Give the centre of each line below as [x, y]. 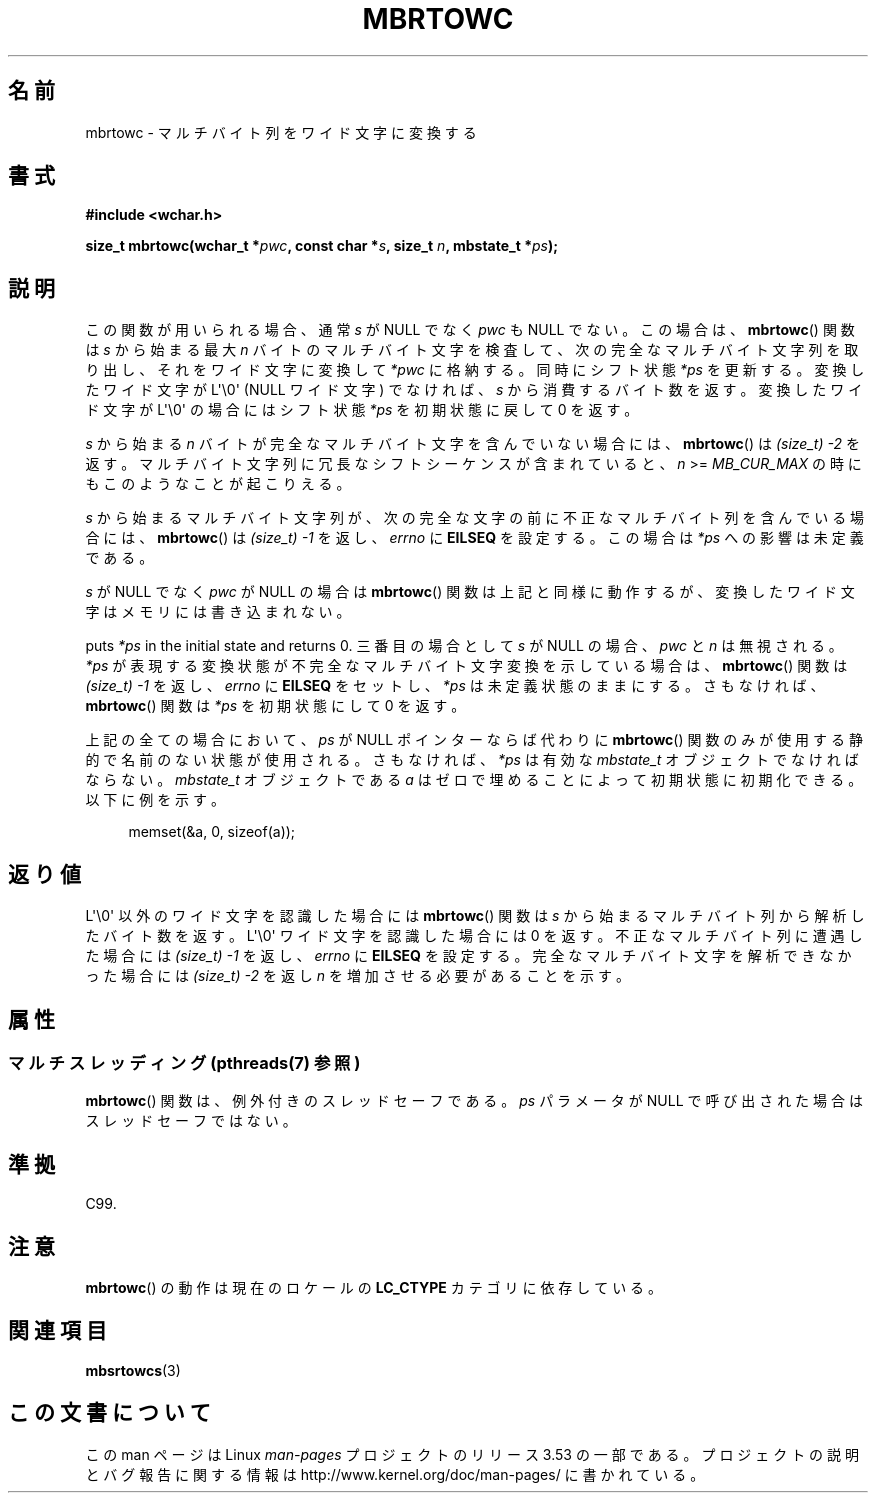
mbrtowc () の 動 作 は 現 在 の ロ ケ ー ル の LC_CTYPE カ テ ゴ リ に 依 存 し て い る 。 [374, 1288]
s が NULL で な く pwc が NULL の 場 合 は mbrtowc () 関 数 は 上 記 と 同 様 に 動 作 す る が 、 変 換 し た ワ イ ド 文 [470, 592]
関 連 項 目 [57, 1331]
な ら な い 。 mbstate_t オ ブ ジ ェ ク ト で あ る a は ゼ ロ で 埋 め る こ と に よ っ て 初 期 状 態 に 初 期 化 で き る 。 [474, 780]
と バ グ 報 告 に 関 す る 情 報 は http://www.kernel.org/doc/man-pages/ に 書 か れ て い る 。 [395, 1474]
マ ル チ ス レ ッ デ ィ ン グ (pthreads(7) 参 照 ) [184, 1062]
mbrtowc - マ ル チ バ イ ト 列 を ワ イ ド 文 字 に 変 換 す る [281, 132]
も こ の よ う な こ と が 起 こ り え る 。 [218, 484]
